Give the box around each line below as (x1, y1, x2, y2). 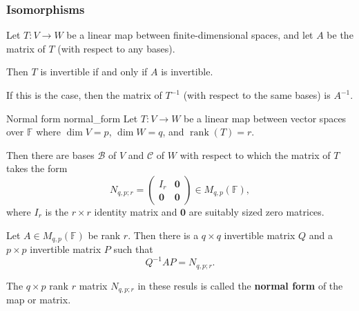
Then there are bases (6, 147, 95, 162)
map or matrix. (6, 292, 71, 307)
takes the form (6, 161, 68, 176)
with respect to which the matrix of (179, 147, 331, 162)
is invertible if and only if (40, 64, 148, 79)
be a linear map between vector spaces (184, 111, 347, 125)
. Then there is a (128, 227, 199, 242)
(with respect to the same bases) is (183, 88, 331, 102)
